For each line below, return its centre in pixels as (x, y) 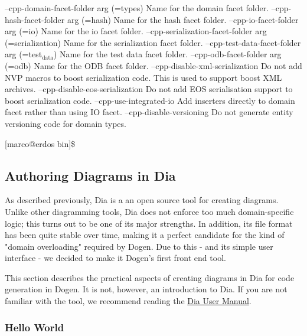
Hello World (35, 327)
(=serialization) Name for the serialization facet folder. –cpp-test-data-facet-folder (153, 42)
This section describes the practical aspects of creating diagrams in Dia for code (150, 277)
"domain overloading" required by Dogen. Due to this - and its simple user (139, 246)
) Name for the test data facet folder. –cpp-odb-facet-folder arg (167, 54)
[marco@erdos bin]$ (40, 143)
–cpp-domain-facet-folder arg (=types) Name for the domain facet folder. (137, 8)
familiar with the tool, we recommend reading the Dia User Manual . (128, 301)
